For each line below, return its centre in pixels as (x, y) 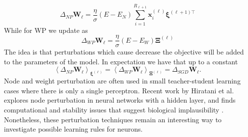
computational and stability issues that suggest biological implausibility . (114, 109)
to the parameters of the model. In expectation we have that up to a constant (121, 61)
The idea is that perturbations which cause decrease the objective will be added (124, 52)
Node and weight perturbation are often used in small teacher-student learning (122, 81)
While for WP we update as (46, 30)
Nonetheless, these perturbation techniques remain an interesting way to (113, 119)
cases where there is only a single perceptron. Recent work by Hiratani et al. (119, 90)
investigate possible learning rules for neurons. (73, 129)
